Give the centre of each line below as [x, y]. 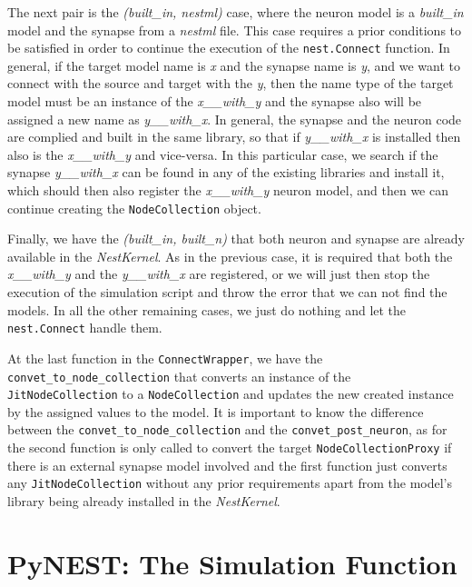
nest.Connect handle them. [85, 328]
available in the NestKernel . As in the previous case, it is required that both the [230, 256]
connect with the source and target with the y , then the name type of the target [231, 83]
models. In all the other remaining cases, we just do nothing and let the [207, 309]
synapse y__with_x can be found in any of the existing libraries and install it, [226, 172]
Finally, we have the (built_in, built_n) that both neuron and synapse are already [236, 239]
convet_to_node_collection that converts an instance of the [179, 376]
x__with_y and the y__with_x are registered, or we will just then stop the [219, 274]
